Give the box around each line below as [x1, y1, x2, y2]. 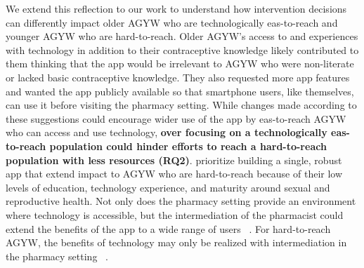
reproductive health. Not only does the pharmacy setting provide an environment [6, 194, 356, 208]
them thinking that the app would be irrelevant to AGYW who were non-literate [6, 56, 354, 71]
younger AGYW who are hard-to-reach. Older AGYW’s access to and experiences [6, 29, 358, 43]
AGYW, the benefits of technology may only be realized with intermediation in [6, 235, 347, 250]
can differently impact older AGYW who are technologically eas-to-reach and [6, 15, 338, 29]
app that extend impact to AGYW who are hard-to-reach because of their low [6, 166, 343, 181]
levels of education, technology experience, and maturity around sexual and [6, 180, 330, 194]
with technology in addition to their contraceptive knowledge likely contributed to [6, 42, 359, 57]
